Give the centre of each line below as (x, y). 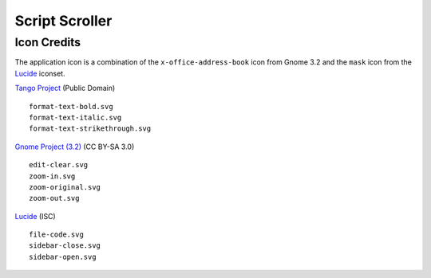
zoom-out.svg (54, 198)
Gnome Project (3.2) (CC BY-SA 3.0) (75, 147)
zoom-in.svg (52, 176)
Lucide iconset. (40, 73)
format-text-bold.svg (71, 106)
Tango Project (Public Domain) (65, 88)
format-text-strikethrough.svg (90, 129)
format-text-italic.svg (75, 117)
